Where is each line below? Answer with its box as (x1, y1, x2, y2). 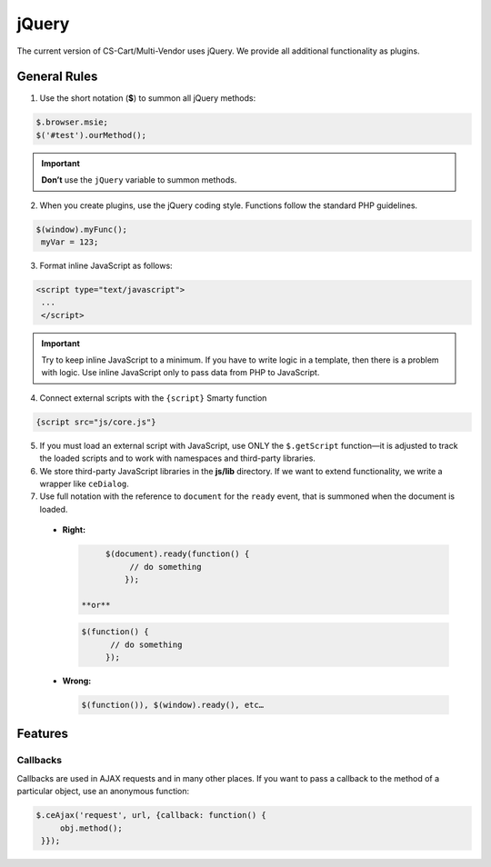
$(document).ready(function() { (105, 549, 250, 559)
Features (16, 726, 68, 742)
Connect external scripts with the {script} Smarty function (39, 392, 267, 404)
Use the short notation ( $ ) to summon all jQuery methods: (39, 93, 256, 104)
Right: (62, 524, 86, 535)
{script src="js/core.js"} (35, 416, 156, 427)
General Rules (16, 69, 98, 85)
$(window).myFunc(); (35, 224, 127, 234)
